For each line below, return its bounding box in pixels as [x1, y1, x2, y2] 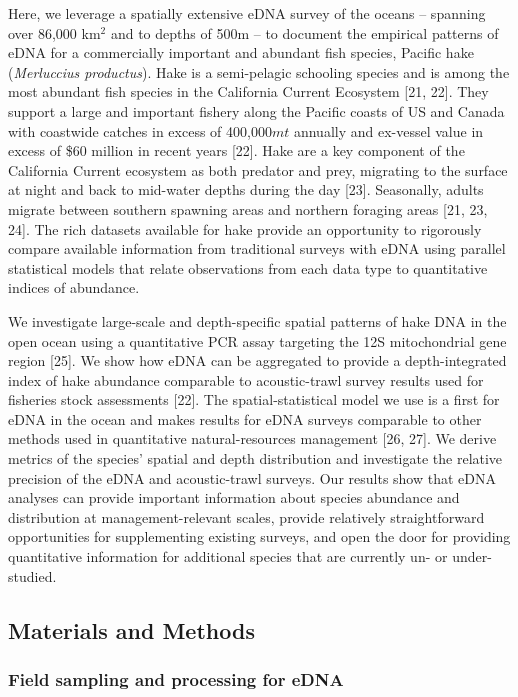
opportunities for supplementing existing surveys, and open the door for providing [8, 526, 511, 547]
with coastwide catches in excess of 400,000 [8, 120, 272, 141]
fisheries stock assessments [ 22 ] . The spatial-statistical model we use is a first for [8, 389, 500, 410]
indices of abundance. [8, 277, 140, 298]
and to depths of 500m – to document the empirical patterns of [110, 22, 499, 43]
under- [452, 546, 492, 567]
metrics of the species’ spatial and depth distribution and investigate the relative [8, 448, 503, 469]
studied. [8, 565, 57, 586]
